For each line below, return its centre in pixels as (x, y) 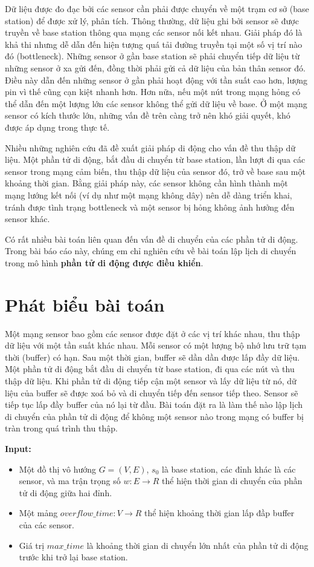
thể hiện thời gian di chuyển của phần (232, 481)
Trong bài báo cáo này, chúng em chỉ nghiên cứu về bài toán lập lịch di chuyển (151, 251)
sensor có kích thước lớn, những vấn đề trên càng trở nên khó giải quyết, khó (148, 115)
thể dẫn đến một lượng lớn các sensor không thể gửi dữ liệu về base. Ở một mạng (156, 103)
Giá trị (32, 545)
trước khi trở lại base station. (73, 557)
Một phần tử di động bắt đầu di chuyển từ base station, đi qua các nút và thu (150, 369)
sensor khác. (27, 219)
